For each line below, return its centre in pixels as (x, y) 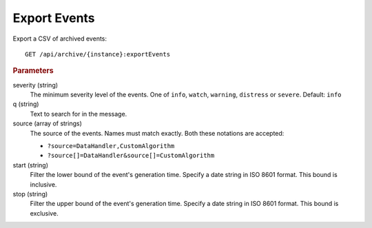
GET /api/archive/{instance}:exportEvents (98, 54)
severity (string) (35, 85)
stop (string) (30, 194)
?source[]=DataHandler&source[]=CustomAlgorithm (131, 156)
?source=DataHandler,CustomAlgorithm (111, 146)
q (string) (26, 104)
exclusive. (44, 213)
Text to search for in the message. (79, 114)
